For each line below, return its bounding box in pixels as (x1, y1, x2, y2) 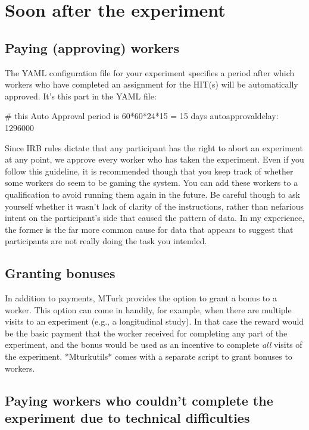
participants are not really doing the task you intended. (5, 235, 207, 247)
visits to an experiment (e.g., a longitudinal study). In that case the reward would (5, 315, 304, 328)
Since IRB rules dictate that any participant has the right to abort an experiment (5, 141, 303, 154)
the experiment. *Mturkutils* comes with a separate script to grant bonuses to (5, 350, 292, 363)
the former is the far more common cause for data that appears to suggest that (5, 223, 294, 235)
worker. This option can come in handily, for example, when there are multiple (5, 303, 292, 316)
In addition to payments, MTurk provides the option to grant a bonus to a (5, 292, 277, 304)
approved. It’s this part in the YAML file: (5, 89, 157, 102)
